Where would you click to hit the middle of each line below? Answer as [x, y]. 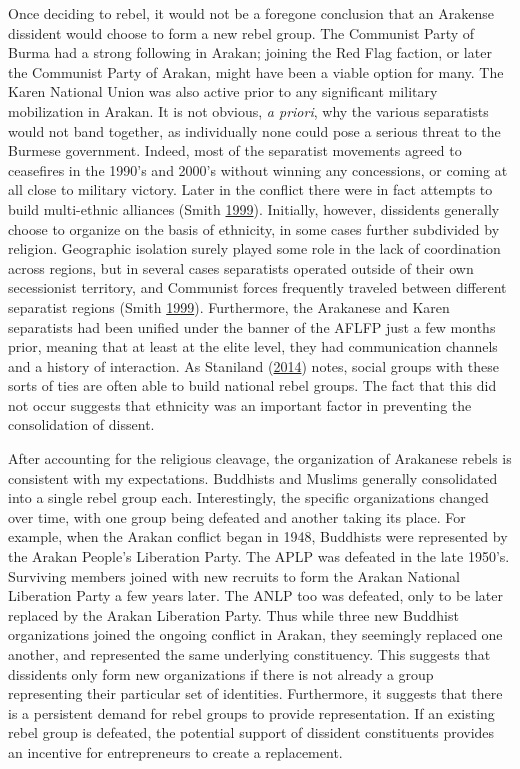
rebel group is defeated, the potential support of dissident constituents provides [251, 732]
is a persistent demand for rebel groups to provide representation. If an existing [251, 712]
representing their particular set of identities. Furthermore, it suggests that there [255, 693]
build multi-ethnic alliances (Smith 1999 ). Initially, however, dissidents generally [254, 208]
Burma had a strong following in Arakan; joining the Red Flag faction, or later [250, 52]
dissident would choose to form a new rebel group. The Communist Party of [241, 32]
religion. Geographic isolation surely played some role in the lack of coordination [254, 248]
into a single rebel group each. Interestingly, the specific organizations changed [248, 497]
